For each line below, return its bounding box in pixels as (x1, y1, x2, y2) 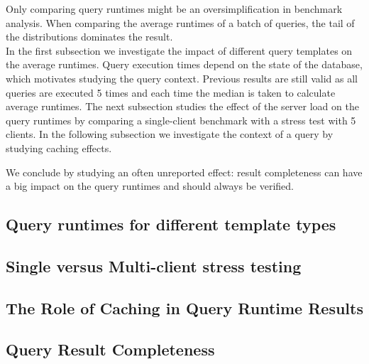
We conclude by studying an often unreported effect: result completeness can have (6, 164, 363, 179)
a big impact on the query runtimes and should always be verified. (6, 178, 294, 193)
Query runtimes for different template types (6, 213, 336, 235)
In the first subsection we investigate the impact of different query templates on (6, 43, 353, 58)
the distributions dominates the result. (6, 29, 173, 44)
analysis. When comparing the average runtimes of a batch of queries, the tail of (6, 15, 355, 30)
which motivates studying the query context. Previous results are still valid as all (6, 70, 358, 85)
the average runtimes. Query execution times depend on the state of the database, (6, 57, 363, 72)
